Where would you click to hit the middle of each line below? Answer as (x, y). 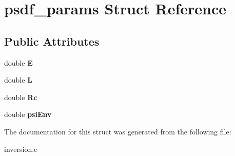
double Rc (21, 97)
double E (18, 62)
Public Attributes (52, 41)
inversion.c (21, 149)
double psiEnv (28, 114)
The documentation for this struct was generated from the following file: (118, 131)
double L (18, 80)
